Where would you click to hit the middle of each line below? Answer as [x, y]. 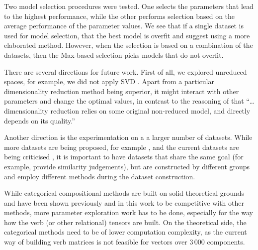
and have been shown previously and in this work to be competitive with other [124, 202]
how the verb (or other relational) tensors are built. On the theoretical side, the [125, 222]
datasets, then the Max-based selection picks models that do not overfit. [114, 55]
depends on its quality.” [40, 120]
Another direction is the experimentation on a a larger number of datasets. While [128, 137]
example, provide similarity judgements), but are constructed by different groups [127, 166]
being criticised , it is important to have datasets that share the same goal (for [124, 157]
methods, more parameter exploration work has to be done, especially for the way [129, 212]
